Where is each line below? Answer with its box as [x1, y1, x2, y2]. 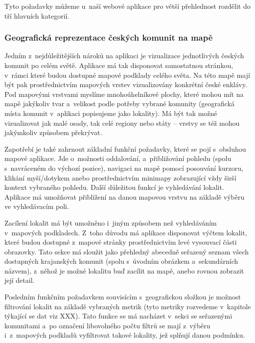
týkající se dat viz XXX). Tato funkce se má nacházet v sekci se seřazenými [4, 311, 232, 321]
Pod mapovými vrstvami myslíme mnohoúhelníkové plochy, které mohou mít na [4, 89, 244, 99]
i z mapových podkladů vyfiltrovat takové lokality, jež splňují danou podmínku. [4, 330, 245, 340]
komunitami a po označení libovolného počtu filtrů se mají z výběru [4, 320, 210, 330]
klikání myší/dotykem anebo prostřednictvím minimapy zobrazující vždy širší [4, 172, 236, 183]
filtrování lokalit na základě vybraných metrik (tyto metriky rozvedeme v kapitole [4, 301, 251, 311]
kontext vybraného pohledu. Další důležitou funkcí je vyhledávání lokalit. [4, 182, 224, 192]
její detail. [4, 275, 35, 285]
